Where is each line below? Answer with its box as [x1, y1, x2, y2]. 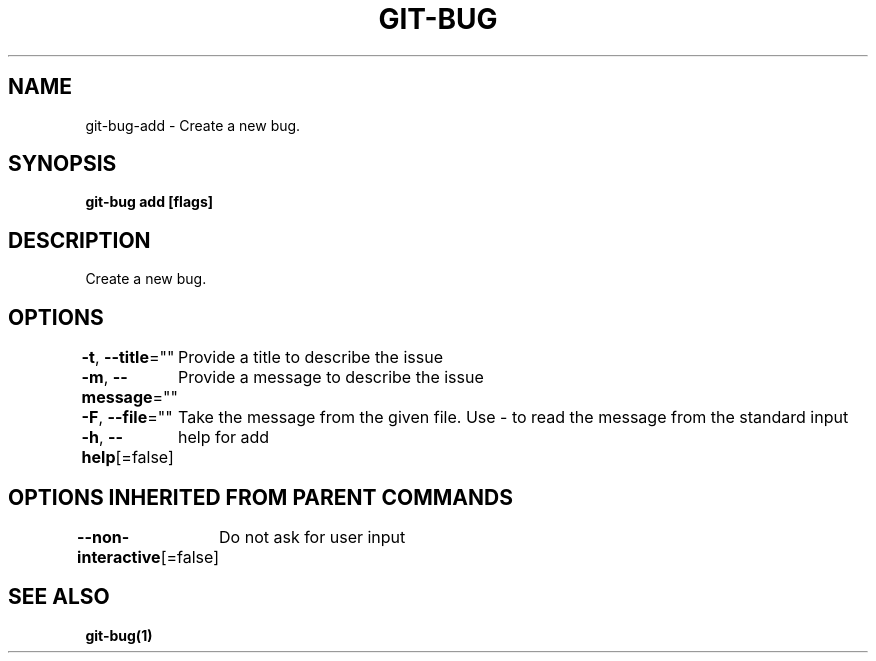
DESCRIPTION [8, 227, 151, 253]
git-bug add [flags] [85, 193, 214, 211]
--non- [77, 526, 130, 547]
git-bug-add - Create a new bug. [85, 116, 301, 134]
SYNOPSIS [8, 151, 117, 177]
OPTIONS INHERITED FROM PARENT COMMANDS [8, 484, 513, 510]
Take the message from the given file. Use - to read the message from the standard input [178, 407, 849, 428]
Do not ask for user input [219, 526, 406, 547]
